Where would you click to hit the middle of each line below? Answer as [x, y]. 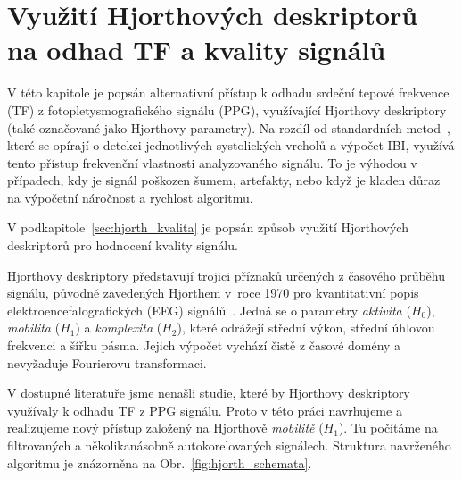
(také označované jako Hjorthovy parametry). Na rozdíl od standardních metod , [229, 127]
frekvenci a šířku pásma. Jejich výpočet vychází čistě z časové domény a [204, 345]
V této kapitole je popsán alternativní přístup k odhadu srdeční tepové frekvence [228, 92]
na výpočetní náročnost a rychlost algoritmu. [130, 197]
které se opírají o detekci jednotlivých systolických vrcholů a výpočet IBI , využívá [231, 145]
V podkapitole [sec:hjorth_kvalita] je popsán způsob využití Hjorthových [208, 227]
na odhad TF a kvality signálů [197, 50]
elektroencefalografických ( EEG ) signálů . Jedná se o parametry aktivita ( [209, 310]
